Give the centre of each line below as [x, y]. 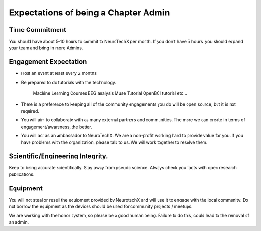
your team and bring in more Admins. [46, 48]
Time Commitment [37, 30]
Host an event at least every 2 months [59, 73]
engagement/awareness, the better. [57, 127]
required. [30, 111]
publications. [22, 174]
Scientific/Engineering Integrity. [58, 156]
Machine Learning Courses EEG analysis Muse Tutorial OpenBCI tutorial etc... [110, 93]
